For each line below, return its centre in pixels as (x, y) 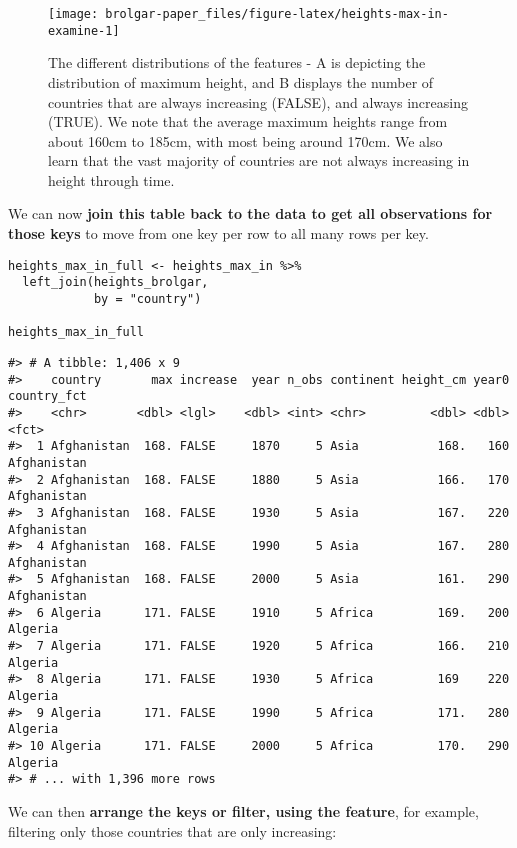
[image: (73, 14)
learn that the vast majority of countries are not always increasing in (259, 160)
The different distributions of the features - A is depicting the (237, 62)
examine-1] (84, 30)
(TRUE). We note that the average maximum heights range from (248, 121)
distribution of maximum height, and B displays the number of (241, 81)
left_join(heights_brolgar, (115, 282)
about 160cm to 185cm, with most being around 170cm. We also (245, 140)
